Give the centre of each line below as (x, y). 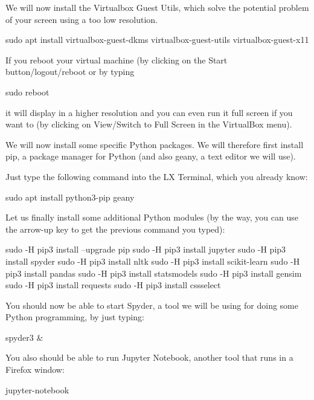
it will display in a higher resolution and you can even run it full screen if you (149, 112)
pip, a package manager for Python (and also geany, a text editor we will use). (151, 156)
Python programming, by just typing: (75, 317)
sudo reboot (27, 92)
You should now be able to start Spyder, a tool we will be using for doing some (152, 305)
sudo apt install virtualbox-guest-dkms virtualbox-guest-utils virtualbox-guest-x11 (157, 40)
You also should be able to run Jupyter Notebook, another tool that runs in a (149, 357)
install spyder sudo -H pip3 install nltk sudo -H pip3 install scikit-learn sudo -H (153, 261)
